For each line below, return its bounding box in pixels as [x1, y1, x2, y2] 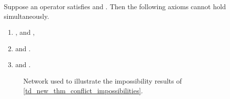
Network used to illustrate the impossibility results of [23, 75, 182, 85]
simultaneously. [4, 11, 49, 21]
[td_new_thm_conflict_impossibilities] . [23, 85, 143, 95]
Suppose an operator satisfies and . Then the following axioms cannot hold [4, 1, 226, 11]
